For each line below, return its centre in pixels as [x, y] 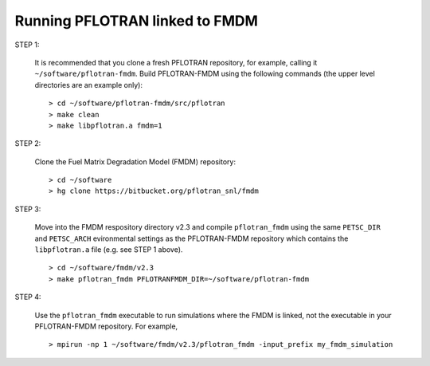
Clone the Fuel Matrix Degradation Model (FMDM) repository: [135, 161]
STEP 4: [28, 297]
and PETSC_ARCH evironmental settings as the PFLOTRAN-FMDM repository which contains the [192, 238]
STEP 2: [28, 144]
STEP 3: [28, 209]
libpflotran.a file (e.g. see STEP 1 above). [109, 250]
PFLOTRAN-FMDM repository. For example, [106, 326]
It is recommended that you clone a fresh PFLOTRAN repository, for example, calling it [176, 62]
